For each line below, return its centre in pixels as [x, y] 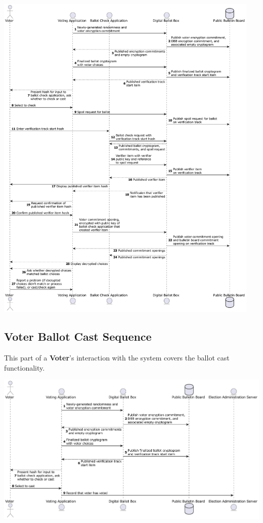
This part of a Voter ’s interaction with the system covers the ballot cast [117, 358]
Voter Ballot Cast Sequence [78, 336]
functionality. [25, 367]
